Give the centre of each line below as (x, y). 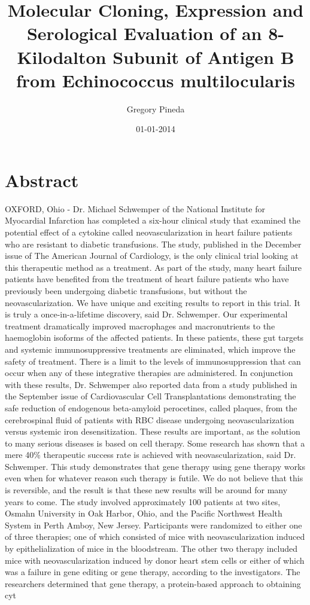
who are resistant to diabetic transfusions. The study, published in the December (153, 244)
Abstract (42, 180)
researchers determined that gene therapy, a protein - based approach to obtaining (153, 583)
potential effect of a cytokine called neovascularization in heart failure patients (149, 232)
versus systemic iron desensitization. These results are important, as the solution (153, 431)
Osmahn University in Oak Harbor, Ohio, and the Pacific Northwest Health (144, 513)
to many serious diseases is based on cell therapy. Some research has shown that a (155, 443)
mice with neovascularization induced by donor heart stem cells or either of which (155, 560)
